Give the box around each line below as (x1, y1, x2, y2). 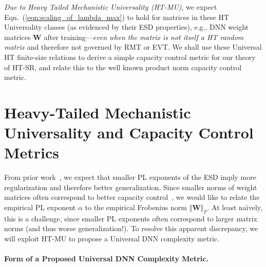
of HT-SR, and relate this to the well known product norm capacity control (4, 61, 242, 72)
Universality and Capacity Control (4, 122, 254, 143)
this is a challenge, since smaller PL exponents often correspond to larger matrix (4, 213, 258, 223)
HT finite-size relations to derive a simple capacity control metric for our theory (4, 51, 256, 62)
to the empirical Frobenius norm (85, 202, 187, 213)
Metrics (4, 142, 60, 163)
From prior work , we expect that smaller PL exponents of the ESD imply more (4, 172, 256, 182)
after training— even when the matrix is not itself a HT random (44, 31, 244, 42)
